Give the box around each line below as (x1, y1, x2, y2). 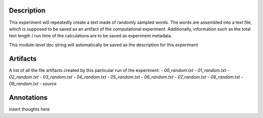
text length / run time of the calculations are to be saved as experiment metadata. (9, 33, 172, 39)
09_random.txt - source (9, 81, 57, 87)
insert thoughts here (9, 106, 50, 112)
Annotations (9, 94, 48, 102)
